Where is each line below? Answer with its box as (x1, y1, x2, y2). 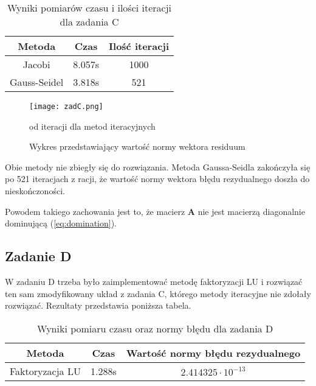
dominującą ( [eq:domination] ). (5, 217, 117, 230)
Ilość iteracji (109, 39, 170, 53)
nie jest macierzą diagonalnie (197, 205, 305, 217)
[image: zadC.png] (29, 102, 103, 111)
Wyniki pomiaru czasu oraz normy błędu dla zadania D (37, 321, 273, 335)
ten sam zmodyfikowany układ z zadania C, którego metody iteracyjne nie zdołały (5, 287, 311, 300)
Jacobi (22, 57, 50, 71)
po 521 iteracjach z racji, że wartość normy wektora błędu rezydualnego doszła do (5, 172, 310, 185)
